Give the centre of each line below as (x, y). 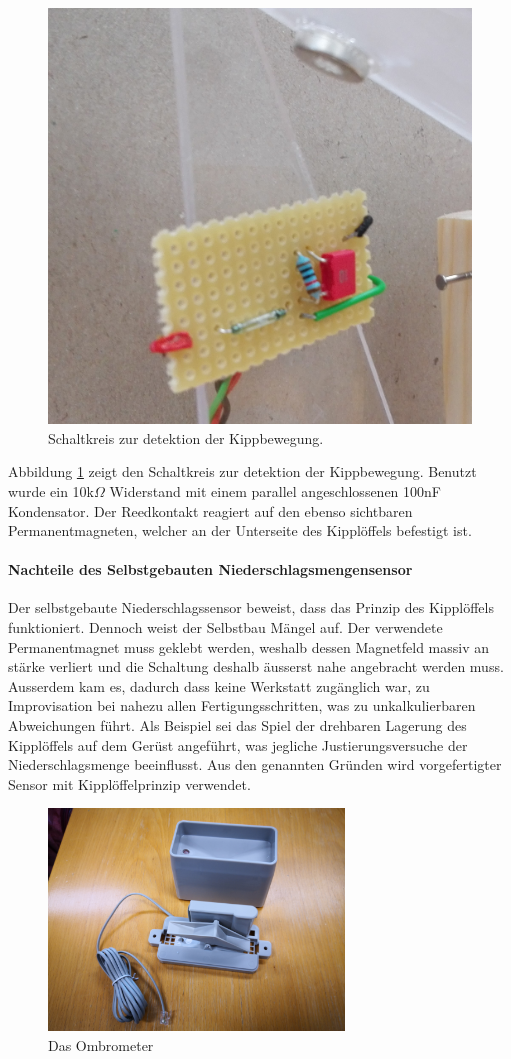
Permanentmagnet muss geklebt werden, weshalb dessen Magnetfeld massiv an (249, 646)
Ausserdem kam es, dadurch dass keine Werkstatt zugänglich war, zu (219, 685)
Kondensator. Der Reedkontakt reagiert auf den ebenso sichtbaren (210, 510)
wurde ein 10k (51, 490)
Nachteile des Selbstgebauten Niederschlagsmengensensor (210, 569)
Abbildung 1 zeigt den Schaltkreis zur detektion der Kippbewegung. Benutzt (242, 471)
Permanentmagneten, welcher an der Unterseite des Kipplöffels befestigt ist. (240, 530)
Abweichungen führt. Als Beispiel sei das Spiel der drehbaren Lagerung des (237, 725)
